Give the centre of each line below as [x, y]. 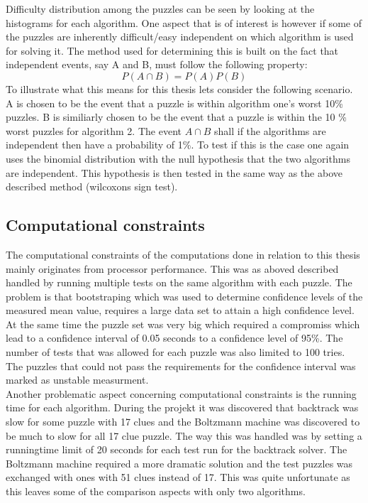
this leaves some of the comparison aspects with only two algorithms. [156, 491]
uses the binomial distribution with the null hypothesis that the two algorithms [178, 158]
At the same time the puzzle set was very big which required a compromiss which [183, 324]
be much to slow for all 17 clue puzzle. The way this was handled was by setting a [184, 435]
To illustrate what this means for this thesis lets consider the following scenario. [179, 88]
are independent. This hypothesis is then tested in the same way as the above [174, 172]
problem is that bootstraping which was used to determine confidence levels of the [184, 296]
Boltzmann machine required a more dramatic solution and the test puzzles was [179, 463]
